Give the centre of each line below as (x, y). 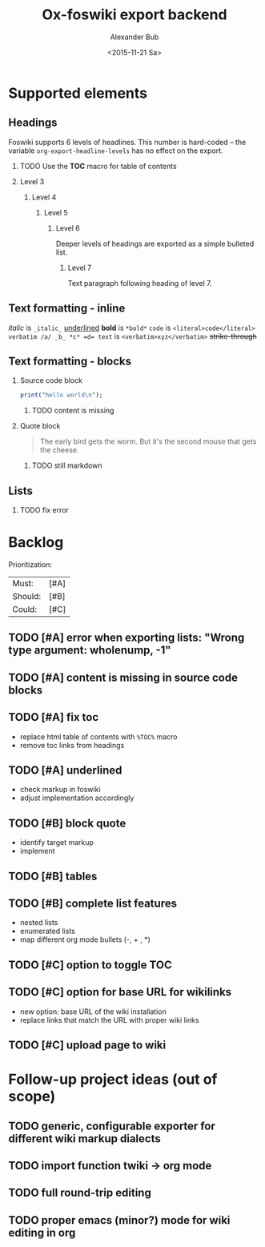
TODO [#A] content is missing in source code (123, 677)
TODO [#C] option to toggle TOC (90, 965)
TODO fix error (44, 510)
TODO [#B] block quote (67, 823)
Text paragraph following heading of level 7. (140, 283)
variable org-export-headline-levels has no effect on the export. (116, 151)
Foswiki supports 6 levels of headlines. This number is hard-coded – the (127, 142)
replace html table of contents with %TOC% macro (98, 736)
